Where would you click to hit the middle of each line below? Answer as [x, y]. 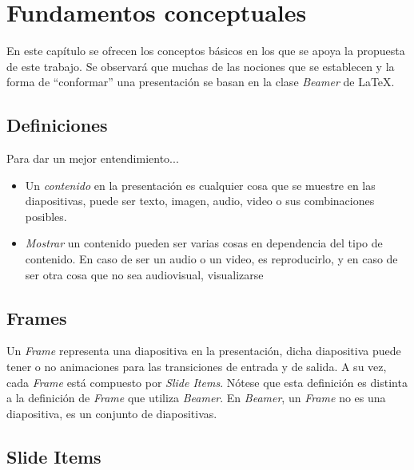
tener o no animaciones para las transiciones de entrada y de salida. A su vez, [197, 367]
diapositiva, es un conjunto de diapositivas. [112, 413]
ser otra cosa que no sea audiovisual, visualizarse [144, 274]
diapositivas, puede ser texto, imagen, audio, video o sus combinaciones [200, 201]
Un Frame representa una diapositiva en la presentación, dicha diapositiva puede [204, 351]
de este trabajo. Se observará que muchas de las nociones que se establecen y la [201, 66]
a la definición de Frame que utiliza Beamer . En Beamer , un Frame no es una [196, 398]
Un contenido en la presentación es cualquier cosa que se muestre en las [200, 185]
